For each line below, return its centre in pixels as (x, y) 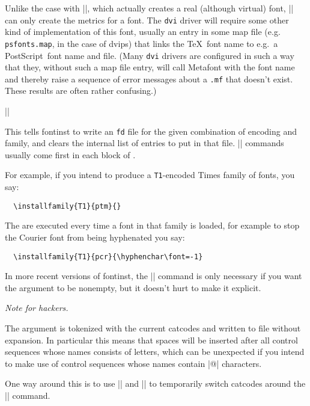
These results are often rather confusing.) (81, 91)
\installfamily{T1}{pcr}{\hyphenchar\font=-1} (108, 257)
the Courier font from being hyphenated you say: (95, 237)
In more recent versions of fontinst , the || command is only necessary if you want (153, 276)
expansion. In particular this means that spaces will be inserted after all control (151, 340)
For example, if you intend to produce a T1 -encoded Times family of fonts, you (150, 175)
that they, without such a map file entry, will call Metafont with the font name (150, 67)
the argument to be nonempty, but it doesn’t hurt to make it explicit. (133, 287)
